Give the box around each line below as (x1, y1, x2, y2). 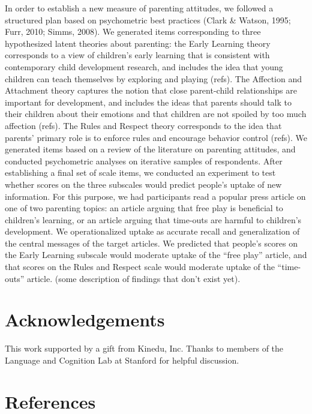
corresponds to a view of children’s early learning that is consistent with (5, 49, 270, 61)
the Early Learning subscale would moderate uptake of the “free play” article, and (5, 248, 307, 261)
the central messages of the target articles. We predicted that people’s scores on (5, 236, 298, 249)
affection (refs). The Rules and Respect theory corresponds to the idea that (5, 119, 282, 131)
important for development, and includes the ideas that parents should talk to (5, 95, 292, 108)
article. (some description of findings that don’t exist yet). (27, 272, 241, 284)
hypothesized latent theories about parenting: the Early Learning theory (5, 37, 271, 49)
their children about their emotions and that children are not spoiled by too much (5, 107, 307, 120)
